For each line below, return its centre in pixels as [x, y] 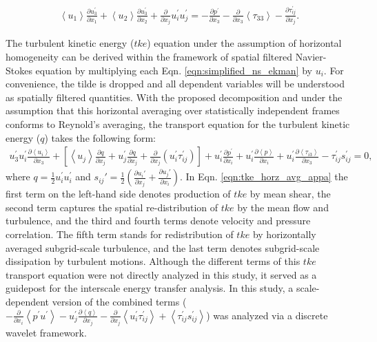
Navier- [311, 57]
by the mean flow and [283, 207]
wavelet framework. [46, 332]
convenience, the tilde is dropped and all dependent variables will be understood [175, 84]
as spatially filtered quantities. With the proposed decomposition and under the [174, 97]
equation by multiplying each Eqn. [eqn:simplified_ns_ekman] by [174, 70]
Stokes [19, 70]
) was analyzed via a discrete [267, 315]
